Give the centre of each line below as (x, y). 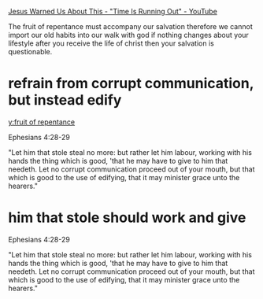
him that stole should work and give (127, 218)
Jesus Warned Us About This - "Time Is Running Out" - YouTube (113, 11)
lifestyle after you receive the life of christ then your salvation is (111, 43)
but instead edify (65, 100)
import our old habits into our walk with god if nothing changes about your (129, 35)
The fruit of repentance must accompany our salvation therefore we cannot (131, 26)
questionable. (30, 52)
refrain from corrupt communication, (131, 84)
